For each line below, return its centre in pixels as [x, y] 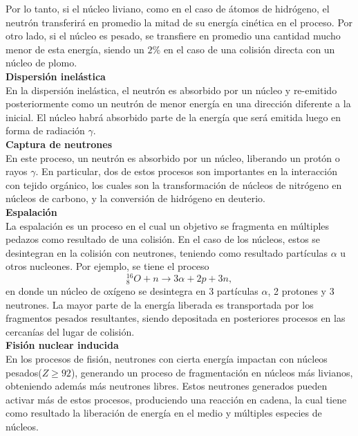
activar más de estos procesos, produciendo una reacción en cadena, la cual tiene [176, 399]
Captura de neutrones [59, 144]
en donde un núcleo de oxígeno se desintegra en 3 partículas [132, 291]
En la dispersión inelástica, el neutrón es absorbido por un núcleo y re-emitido [171, 90]
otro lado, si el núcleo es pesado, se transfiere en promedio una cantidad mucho [173, 36]
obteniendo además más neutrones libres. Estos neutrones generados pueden [167, 386]
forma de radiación [45, 130]
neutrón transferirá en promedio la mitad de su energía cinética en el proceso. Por [179, 22]
